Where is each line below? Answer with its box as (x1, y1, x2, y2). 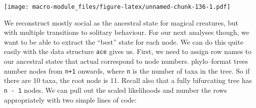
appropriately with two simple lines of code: (4, 94, 137, 105)
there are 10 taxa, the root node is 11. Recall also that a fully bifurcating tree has (4, 75, 252, 85)
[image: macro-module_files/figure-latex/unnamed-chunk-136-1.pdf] (4, 3, 231, 10)
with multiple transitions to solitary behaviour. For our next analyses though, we (4, 27, 250, 37)
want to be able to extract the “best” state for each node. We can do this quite (4, 36, 244, 47)
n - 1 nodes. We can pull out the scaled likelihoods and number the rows (4, 84, 227, 95)
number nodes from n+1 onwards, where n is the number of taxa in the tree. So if (4, 65, 250, 76)
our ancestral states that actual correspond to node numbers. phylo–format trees (4, 56, 248, 66)
